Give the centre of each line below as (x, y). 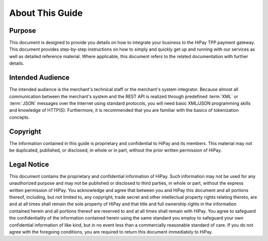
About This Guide (46, 13)
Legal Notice (29, 164)
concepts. (19, 117)
